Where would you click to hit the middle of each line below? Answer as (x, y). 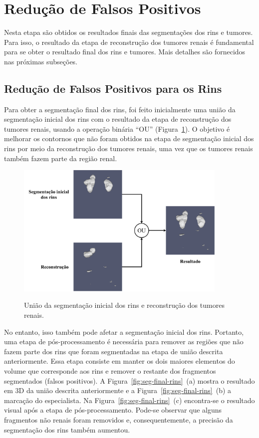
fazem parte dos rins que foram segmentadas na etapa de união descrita (114, 351)
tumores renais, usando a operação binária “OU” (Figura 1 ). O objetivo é (117, 128)
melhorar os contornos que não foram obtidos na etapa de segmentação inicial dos (129, 138)
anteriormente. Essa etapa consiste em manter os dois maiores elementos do (120, 361)
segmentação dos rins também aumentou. (67, 429)
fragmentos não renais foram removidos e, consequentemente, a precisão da (119, 419)
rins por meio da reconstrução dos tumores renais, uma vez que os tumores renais (129, 148)
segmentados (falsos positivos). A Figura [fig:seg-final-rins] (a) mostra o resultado (129, 380)
